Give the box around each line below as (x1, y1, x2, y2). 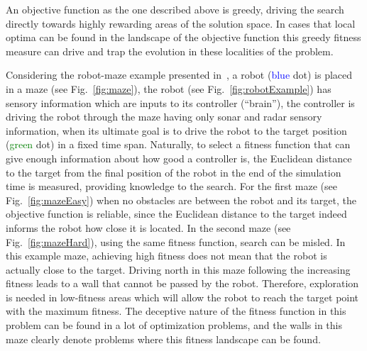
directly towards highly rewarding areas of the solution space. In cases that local (6, 16, 356, 30)
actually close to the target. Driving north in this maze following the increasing (6, 262, 351, 277)
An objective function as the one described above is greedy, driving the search (6, 2, 344, 16)
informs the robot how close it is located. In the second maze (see (6, 220, 291, 235)
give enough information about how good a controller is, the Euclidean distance (6, 150, 352, 165)
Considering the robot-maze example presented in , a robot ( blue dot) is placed (6, 67, 353, 82)
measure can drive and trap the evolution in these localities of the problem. (6, 43, 334, 58)
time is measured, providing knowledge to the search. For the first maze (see (6, 179, 337, 194)
